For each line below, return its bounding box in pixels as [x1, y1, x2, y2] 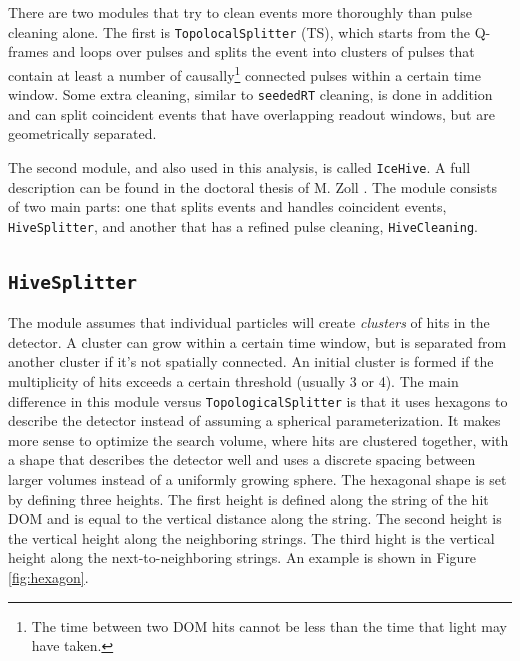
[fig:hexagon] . [8, 567, 89, 587]
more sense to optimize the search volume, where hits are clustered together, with [8, 429, 509, 450]
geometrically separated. [8, 123, 157, 144]
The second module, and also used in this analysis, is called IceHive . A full [8, 156, 471, 177]
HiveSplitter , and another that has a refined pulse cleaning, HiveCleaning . [8, 215, 478, 236]
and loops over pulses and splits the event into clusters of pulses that [52, 41, 475, 62]
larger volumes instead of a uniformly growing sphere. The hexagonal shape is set [8, 469, 507, 490]
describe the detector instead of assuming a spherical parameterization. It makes [8, 410, 501, 431]
